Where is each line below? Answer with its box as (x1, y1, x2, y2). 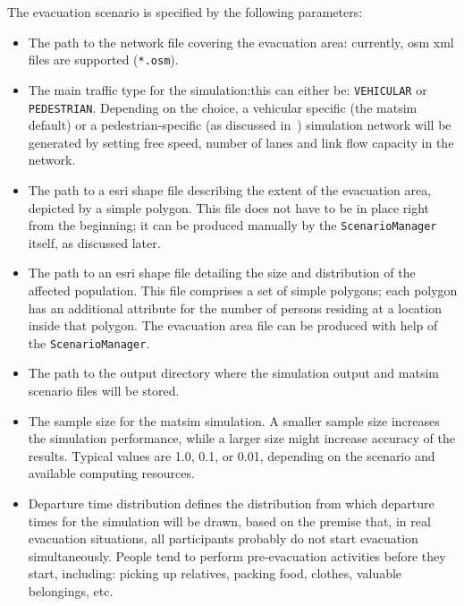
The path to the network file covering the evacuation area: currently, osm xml (28, 32, 454, 51)
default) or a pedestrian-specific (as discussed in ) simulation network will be (28, 115, 451, 134)
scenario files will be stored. (28, 381, 180, 399)
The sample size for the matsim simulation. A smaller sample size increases (28, 411, 440, 430)
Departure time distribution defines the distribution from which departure (28, 493, 434, 512)
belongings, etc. (28, 581, 114, 600)
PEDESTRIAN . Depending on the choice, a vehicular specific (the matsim (28, 98, 418, 116)
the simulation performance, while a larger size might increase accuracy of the (28, 429, 455, 448)
